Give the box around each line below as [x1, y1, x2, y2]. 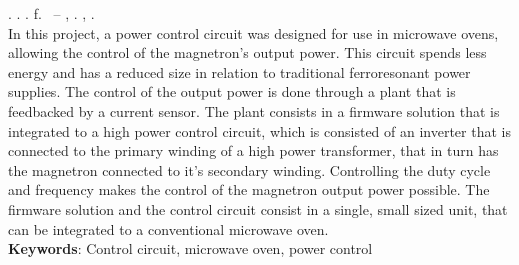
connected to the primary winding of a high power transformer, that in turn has [8, 140, 499, 161]
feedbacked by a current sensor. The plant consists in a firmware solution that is [8, 100, 500, 121]
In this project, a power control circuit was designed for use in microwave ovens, [8, 22, 499, 43]
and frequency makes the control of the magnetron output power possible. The [8, 179, 490, 200]
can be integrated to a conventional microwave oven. [8, 218, 329, 239]
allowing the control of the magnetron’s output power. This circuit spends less [8, 42, 487, 63]
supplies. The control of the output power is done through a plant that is [8, 81, 456, 102]
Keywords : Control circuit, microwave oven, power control [8, 238, 373, 259]
